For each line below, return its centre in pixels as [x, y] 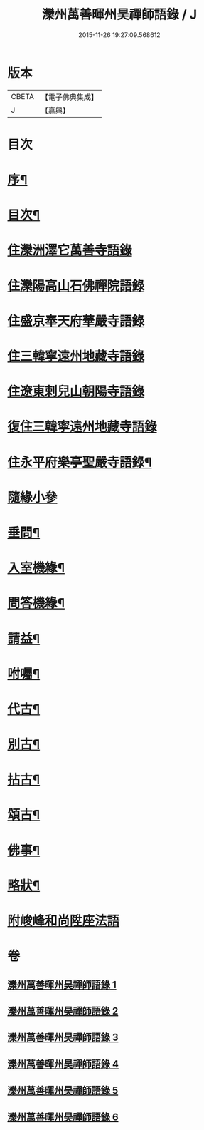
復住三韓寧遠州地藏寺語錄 [82, 427]
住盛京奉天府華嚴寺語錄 [76, 321]
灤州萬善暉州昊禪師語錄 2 [63, 1011]
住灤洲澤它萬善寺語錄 [70, 251]
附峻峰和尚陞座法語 [64, 921]
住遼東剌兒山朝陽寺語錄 [76, 392]
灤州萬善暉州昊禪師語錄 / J [119, 15]
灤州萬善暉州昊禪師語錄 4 [63, 1064]
